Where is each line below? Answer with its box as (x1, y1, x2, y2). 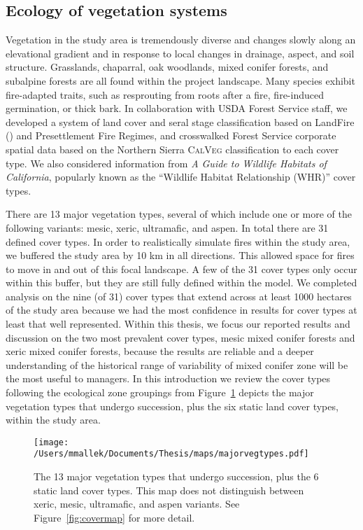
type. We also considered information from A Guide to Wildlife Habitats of (6, 155, 327, 170)
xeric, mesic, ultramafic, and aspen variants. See (34, 496, 240, 511)
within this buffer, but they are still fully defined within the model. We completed (6, 275, 357, 290)
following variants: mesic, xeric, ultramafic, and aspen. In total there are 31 (6, 220, 329, 235)
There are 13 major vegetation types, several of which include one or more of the (6, 207, 353, 221)
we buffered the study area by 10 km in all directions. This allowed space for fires (6, 248, 355, 263)
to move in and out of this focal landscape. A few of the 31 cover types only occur (6, 261, 357, 276)
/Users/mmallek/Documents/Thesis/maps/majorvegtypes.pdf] (34, 449, 309, 459)
